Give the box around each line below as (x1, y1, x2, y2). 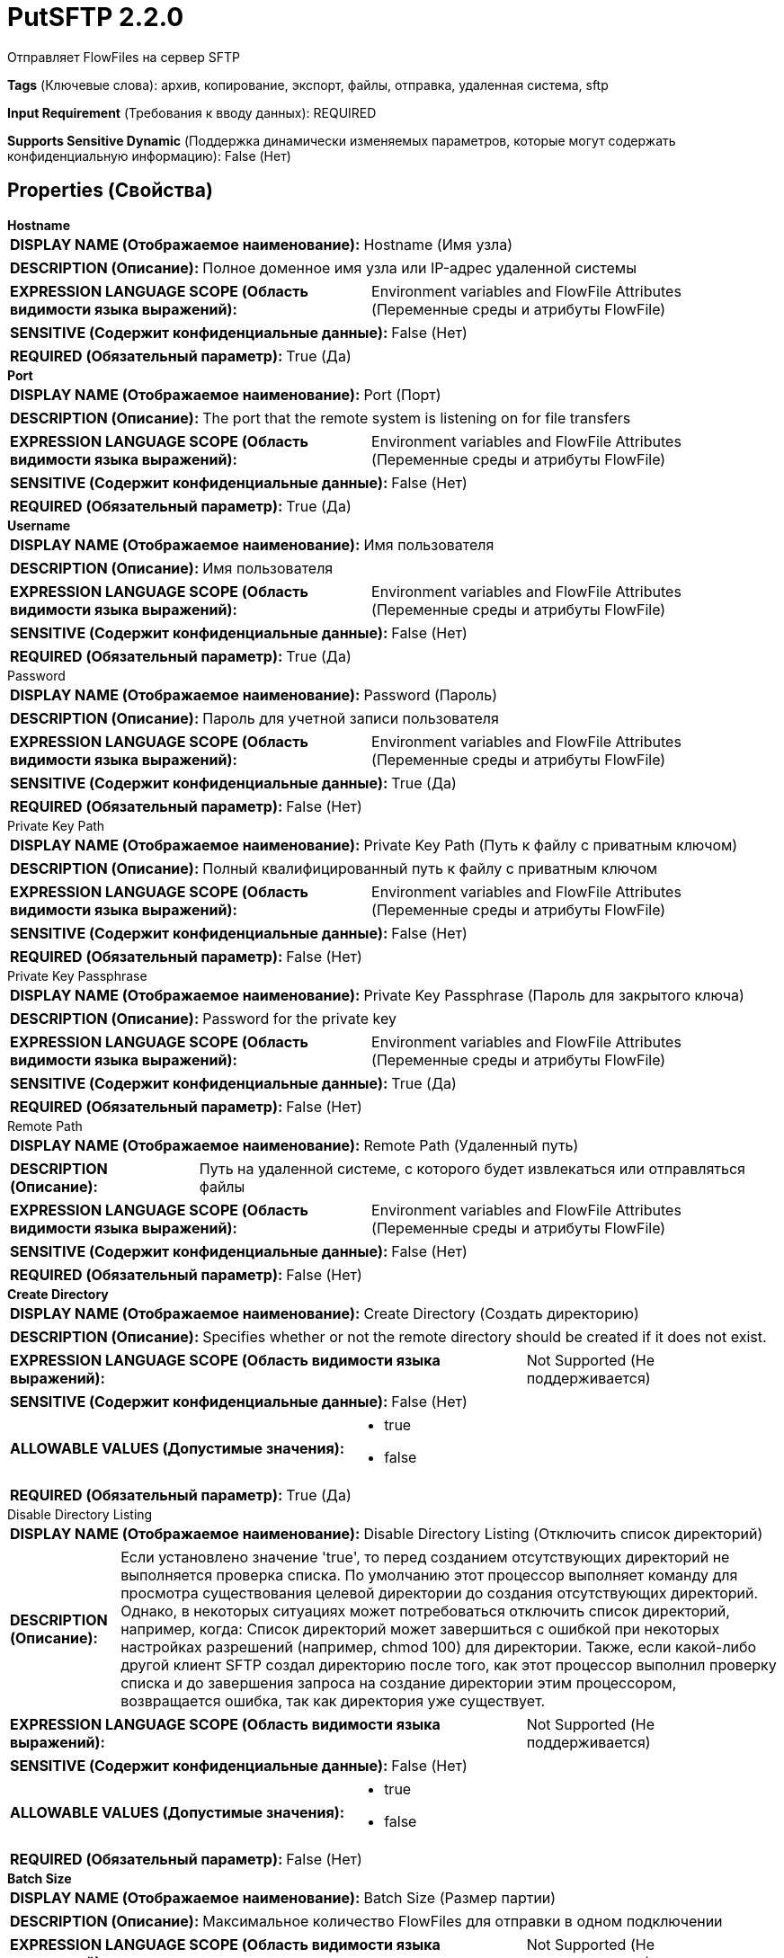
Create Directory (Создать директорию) (363, 1304, 639, 1322)
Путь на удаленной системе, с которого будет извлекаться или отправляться (199, 1159, 745, 1178)
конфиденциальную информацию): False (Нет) (7, 147, 291, 164)
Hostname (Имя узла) (363, 235, 513, 254)
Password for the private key (202, 1009, 396, 1028)
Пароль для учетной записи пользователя (202, 708, 499, 727)
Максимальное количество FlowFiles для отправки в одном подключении (202, 1911, 723, 1930)
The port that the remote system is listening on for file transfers (202, 408, 631, 427)
